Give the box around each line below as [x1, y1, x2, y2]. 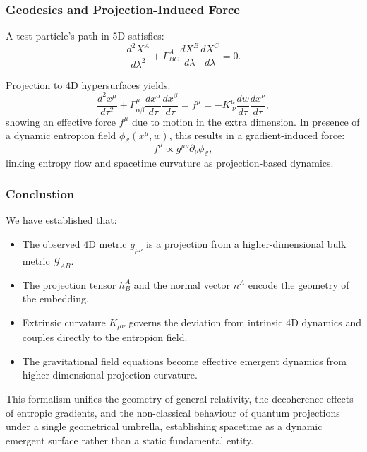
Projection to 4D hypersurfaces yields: [6, 77, 171, 92]
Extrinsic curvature [22, 314, 106, 329]
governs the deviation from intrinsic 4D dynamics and [128, 314, 361, 329]
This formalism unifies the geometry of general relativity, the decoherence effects [6, 391, 354, 405]
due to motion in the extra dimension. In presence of [131, 114, 360, 129]
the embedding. [22, 291, 89, 306]
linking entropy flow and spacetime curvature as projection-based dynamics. [6, 155, 334, 169]
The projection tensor [22, 277, 116, 292]
